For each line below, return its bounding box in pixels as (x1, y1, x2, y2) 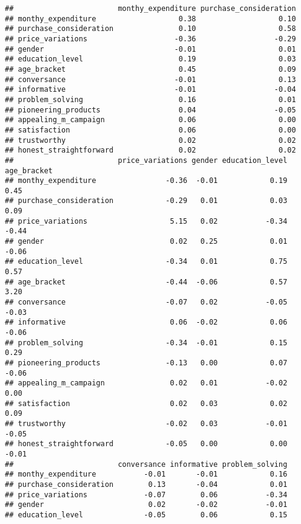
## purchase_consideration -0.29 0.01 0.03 (5, 196, 288, 205)
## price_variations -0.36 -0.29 (5, 34, 296, 43)
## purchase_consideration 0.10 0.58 (5, 24, 296, 33)
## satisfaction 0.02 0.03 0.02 (5, 399, 288, 408)
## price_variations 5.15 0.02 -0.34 (5, 216, 288, 226)
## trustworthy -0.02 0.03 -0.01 (5, 419, 288, 428)
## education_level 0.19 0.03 (5, 55, 296, 64)
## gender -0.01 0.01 (5, 44, 296, 53)
